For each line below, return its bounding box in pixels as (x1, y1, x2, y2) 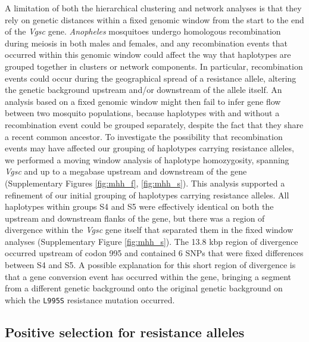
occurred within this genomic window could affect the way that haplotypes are (5, 48, 291, 61)
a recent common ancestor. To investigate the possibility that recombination (5, 130, 283, 142)
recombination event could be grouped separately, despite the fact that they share (5, 118, 304, 130)
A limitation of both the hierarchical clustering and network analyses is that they (5, 2, 302, 14)
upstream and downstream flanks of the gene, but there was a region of (5, 212, 265, 224)
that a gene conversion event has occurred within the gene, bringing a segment (5, 270, 292, 282)
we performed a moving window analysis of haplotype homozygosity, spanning (5, 153, 289, 166)
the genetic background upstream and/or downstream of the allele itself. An (5, 83, 282, 96)
